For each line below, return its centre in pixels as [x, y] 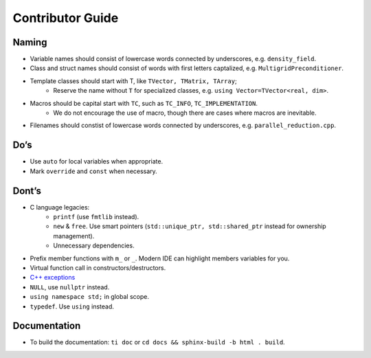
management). [74, 236]
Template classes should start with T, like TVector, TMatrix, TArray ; [133, 81]
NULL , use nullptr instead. [70, 287]
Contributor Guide [66, 18]
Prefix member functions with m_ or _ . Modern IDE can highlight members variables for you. [160, 258]
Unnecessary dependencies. [94, 246]
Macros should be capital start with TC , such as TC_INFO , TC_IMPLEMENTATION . [144, 103]
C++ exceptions [53, 278]
